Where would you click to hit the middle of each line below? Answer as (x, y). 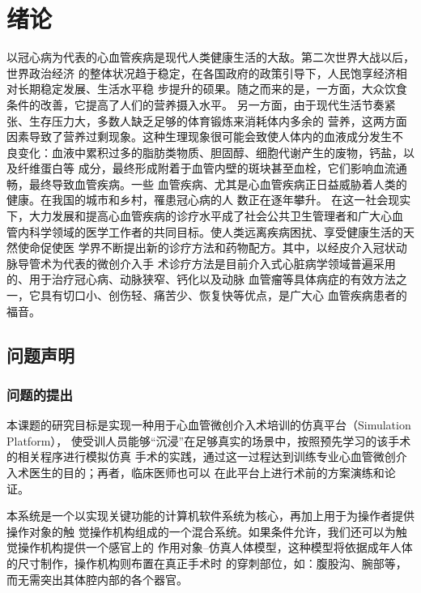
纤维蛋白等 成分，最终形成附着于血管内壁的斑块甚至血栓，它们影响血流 (206, 168)
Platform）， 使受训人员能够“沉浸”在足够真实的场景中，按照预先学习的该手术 (209, 440)
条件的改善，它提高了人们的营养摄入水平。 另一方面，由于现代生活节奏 (196, 104)
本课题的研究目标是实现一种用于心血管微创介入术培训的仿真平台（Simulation (209, 425)
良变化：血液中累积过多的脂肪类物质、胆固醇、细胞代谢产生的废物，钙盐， (205, 152)
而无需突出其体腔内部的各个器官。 (97, 579)
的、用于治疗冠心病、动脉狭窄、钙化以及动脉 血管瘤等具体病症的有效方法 (201, 279)
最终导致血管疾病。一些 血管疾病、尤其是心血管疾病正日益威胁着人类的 (218, 183)
